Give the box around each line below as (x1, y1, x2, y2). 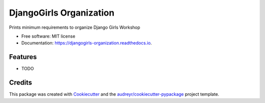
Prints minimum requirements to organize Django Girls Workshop (9, 24, 140, 30)
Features (9, 53, 37, 61)
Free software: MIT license (21, 33, 76, 39)
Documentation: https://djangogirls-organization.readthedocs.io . (21, 40, 152, 46)
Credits (9, 79, 32, 87)
